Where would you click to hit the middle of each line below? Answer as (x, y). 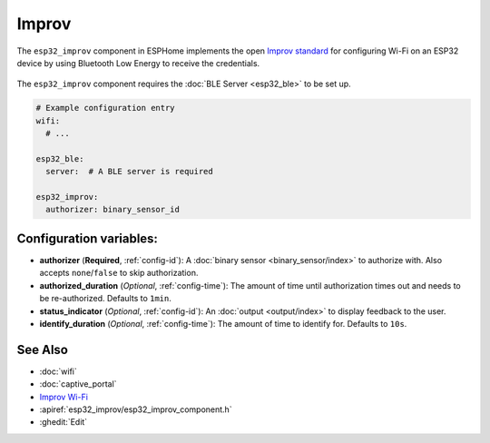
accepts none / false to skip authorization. (119, 273)
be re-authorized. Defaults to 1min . (106, 299)
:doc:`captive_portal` (78, 384)
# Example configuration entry (106, 108)
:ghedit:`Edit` (64, 422)
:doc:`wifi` (58, 371)
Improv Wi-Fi (64, 397)
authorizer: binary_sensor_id (113, 210)
